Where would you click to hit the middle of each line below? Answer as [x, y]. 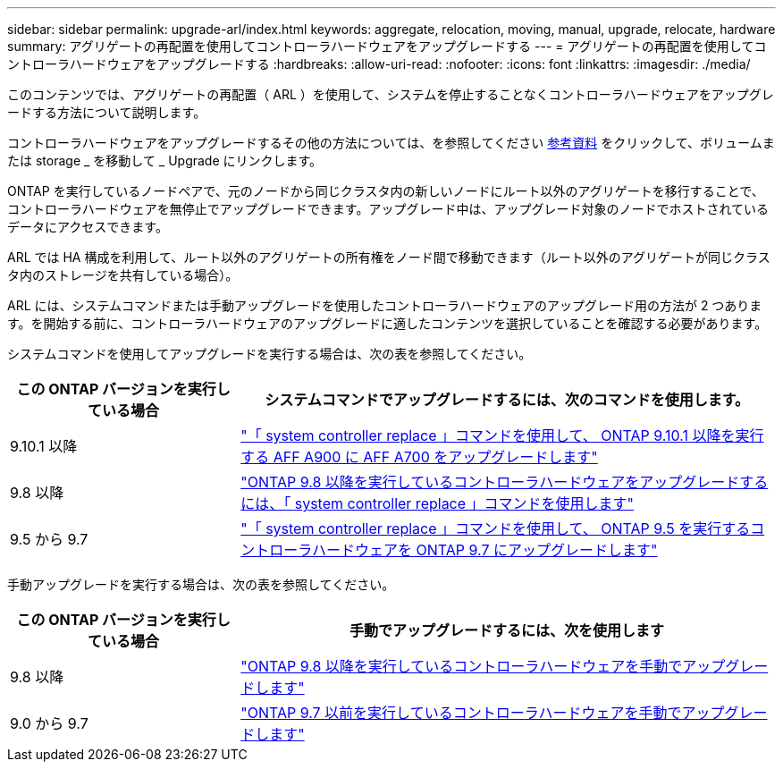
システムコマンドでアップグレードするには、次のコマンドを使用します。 [507, 400]
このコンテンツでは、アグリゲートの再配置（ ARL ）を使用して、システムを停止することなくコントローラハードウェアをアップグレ [391, 94]
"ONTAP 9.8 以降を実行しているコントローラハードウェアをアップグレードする [505, 482]
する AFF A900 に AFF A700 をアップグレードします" [419, 457]
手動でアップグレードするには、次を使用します [507, 630]
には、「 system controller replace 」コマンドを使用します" [438, 503]
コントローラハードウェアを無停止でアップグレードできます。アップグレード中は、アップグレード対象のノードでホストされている [388, 209]
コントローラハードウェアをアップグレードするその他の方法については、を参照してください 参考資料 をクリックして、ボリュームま [391, 143]
